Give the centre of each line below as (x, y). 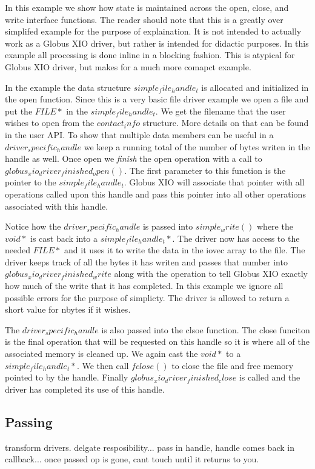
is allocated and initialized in (255, 87)
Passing (29, 421)
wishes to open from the (50, 123)
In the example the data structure (68, 87)
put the (19, 111)
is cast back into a (64, 238)
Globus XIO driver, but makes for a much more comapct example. (128, 66)
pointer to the (31, 182)
